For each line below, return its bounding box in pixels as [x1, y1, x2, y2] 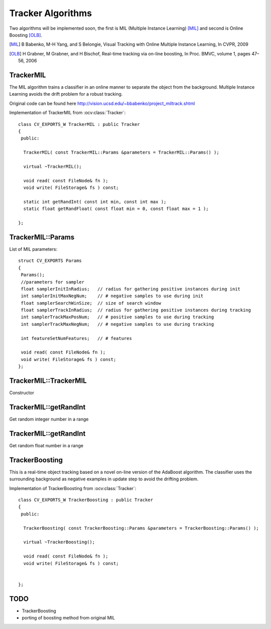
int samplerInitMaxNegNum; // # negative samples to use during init [21, 293, 204, 299]
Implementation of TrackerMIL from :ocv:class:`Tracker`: [9, 110, 126, 116]
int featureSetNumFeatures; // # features [21, 335, 132, 341]
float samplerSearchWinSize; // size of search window [21, 300, 162, 306]
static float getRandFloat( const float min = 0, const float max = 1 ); [23, 206, 209, 212]
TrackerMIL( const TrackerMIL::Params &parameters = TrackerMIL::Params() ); [23, 150, 219, 156]
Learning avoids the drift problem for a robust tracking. [9, 91, 123, 97]
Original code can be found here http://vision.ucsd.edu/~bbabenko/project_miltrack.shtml [9, 100, 195, 106]
